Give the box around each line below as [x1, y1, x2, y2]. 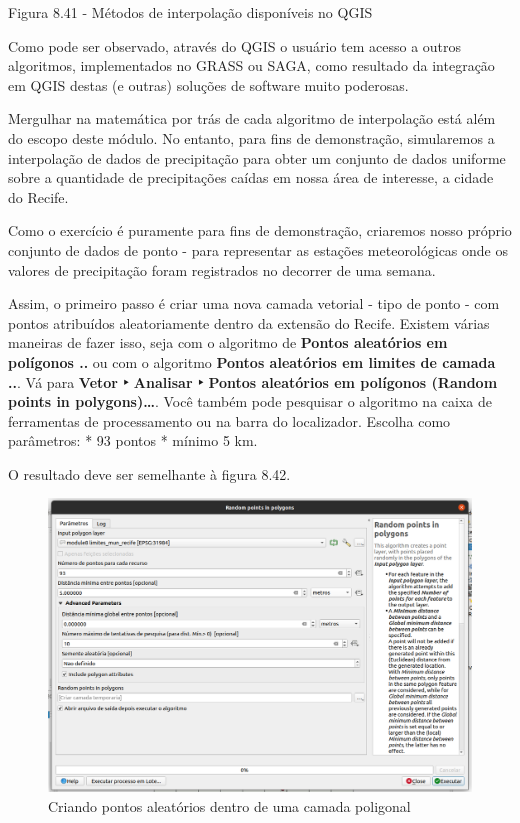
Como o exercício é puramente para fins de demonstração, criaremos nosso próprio [8, 220, 512, 241]
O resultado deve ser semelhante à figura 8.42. [8, 463, 291, 484]
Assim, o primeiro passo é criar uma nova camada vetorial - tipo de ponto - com [8, 293, 500, 314]
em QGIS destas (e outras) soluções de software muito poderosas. [8, 74, 409, 95]
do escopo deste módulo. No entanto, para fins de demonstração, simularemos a [8, 127, 495, 148]
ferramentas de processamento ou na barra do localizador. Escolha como [8, 410, 451, 431]
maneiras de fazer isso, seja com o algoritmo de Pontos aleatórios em [8, 332, 448, 353]
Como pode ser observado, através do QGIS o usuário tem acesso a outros [8, 35, 462, 56]
